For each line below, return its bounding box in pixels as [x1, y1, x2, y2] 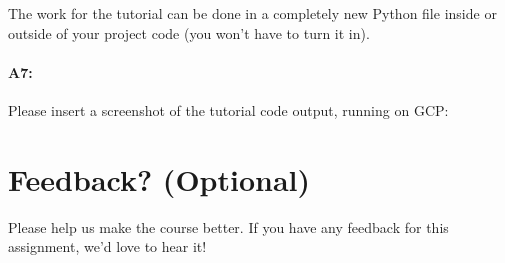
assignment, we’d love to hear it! [8, 236, 207, 257]
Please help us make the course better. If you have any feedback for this [8, 216, 449, 237]
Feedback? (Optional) [8, 158, 311, 199]
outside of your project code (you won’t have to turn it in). [8, 22, 370, 43]
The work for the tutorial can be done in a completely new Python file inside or [8, 3, 497, 23]
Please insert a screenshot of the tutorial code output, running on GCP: [8, 99, 449, 120]
